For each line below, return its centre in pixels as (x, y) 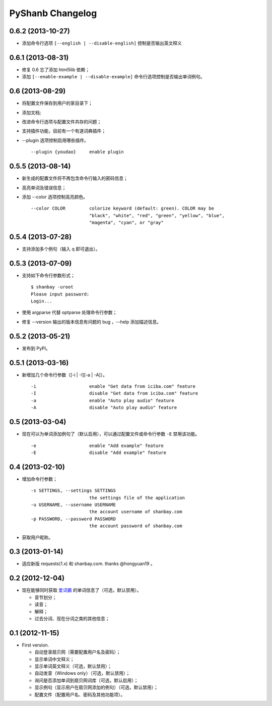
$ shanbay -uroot (52, 287)
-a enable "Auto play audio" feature (103, 400)
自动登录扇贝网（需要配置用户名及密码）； (78, 652)
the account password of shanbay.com (135, 526)
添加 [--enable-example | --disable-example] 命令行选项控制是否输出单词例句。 (113, 77)
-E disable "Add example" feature (98, 452)
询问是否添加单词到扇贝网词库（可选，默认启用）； (86, 680)
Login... (42, 301)
